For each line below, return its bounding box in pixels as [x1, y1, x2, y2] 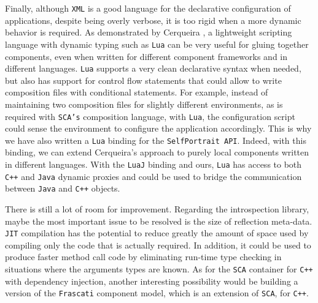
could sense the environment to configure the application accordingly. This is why [5, 122, 312, 135]
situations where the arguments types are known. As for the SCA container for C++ [5, 263, 313, 275]
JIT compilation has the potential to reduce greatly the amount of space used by [5, 226, 309, 239]
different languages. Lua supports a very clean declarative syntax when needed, [5, 62, 301, 75]
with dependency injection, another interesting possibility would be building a [5, 274, 298, 287]
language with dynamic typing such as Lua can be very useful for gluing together [5, 37, 309, 50]
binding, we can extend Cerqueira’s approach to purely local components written [5, 146, 309, 159]
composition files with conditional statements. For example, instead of [5, 86, 268, 99]
